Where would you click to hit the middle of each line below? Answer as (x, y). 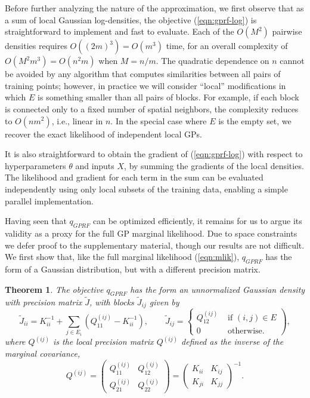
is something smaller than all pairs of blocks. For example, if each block (168, 97)
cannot (292, 61)
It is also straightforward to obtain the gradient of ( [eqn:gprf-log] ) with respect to (154, 154)
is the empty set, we (255, 120)
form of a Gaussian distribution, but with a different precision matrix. (133, 269)
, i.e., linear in (77, 120)
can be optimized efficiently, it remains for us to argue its (198, 221)
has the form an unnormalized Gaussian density (218, 289)
